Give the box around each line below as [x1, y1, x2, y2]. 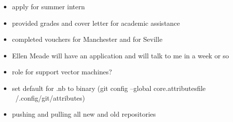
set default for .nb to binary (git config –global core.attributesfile [12, 83, 206, 93]
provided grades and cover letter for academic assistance [12, 17, 180, 28]
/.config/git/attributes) [15, 92, 85, 103]
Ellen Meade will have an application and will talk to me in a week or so [12, 50, 229, 60]
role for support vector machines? [12, 67, 112, 77]
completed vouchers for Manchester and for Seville [12, 34, 163, 44]
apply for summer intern [12, 1, 85, 11]
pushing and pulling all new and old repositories [12, 109, 156, 119]
